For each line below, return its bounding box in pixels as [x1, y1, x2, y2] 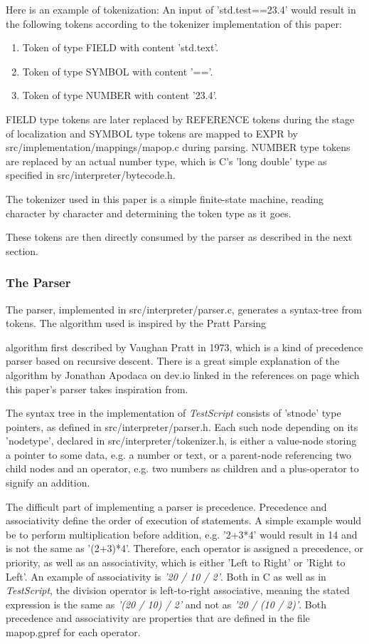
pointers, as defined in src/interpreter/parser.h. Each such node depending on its [6, 419, 358, 434]
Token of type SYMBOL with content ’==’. [22, 63, 213, 78]
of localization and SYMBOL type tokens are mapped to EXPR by [6, 125, 298, 140]
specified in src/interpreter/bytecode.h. [6, 167, 176, 182]
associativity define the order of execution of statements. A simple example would [6, 513, 362, 528]
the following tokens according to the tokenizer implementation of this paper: [6, 16, 342, 31]
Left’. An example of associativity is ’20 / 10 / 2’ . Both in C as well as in [6, 568, 326, 583]
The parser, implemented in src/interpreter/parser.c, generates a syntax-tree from [6, 301, 362, 316]
